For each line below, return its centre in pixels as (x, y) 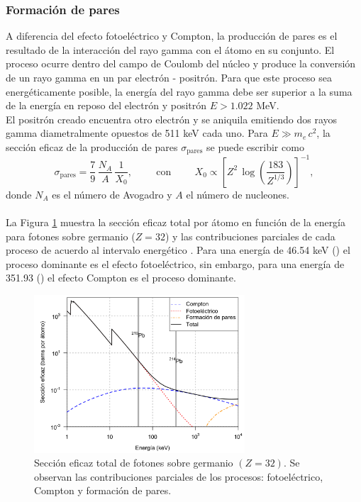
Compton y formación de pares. (103, 490)
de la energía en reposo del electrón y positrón (106, 105)
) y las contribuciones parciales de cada (250, 236)
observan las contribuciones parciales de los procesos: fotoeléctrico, (179, 476)
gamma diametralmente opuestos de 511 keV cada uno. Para (137, 133)
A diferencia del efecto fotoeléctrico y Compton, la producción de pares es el (172, 36)
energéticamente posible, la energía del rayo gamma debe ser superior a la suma (179, 91)
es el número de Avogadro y (112, 194)
